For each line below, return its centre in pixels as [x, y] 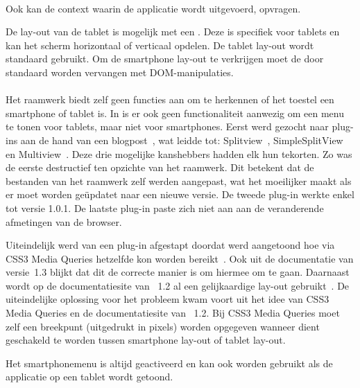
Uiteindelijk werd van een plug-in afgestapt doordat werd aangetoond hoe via [170, 245]
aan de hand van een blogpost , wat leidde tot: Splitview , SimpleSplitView [182, 140]
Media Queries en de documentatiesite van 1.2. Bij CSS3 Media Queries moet [173, 313]
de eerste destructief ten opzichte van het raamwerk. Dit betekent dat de [160, 167]
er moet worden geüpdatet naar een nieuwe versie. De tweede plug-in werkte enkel [180, 194]
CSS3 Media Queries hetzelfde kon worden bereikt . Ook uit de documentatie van [180, 258]
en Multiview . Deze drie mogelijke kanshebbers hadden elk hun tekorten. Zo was [179, 153]
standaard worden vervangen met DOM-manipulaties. [120, 72]
